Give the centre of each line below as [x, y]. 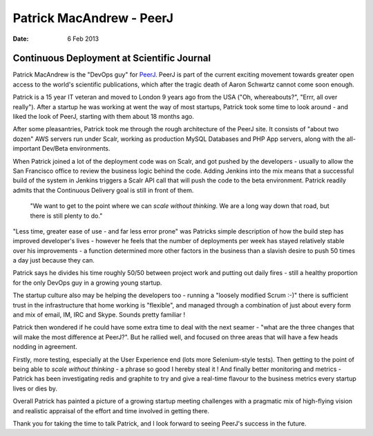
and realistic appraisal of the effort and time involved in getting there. [111, 410]
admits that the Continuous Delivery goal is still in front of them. [103, 190]
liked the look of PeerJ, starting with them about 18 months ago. [104, 117]
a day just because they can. [54, 260]
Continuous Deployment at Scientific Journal [112, 58]
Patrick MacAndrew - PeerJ [93, 18]
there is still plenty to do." [66, 216]
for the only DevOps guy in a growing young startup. [87, 283]
